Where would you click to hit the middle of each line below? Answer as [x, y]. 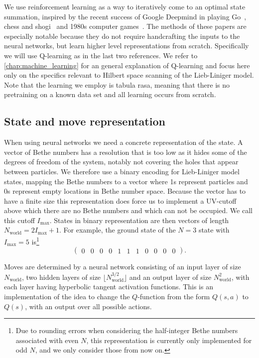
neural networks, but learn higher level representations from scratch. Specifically [127, 46]
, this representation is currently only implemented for [169, 340]
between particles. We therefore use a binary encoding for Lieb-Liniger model [122, 171]
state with [214, 230]
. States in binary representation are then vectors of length [139, 220]
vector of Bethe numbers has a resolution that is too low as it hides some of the [126, 152]
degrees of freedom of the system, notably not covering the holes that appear [121, 162]
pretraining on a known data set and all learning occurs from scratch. [110, 94]
